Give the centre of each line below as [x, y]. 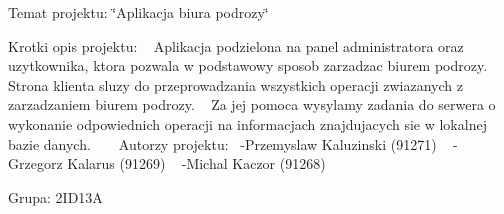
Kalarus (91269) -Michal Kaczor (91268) [196, 163]
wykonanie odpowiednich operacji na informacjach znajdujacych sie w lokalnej [247, 123]
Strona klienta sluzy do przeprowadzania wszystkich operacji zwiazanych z [235, 84]
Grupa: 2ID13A [55, 196]
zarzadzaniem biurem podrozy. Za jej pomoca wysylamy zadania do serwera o [252, 104]
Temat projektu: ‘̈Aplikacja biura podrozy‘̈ [138, 12]
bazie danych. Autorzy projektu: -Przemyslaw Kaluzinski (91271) [222, 143]
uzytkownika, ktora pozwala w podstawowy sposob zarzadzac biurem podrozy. [248, 65]
